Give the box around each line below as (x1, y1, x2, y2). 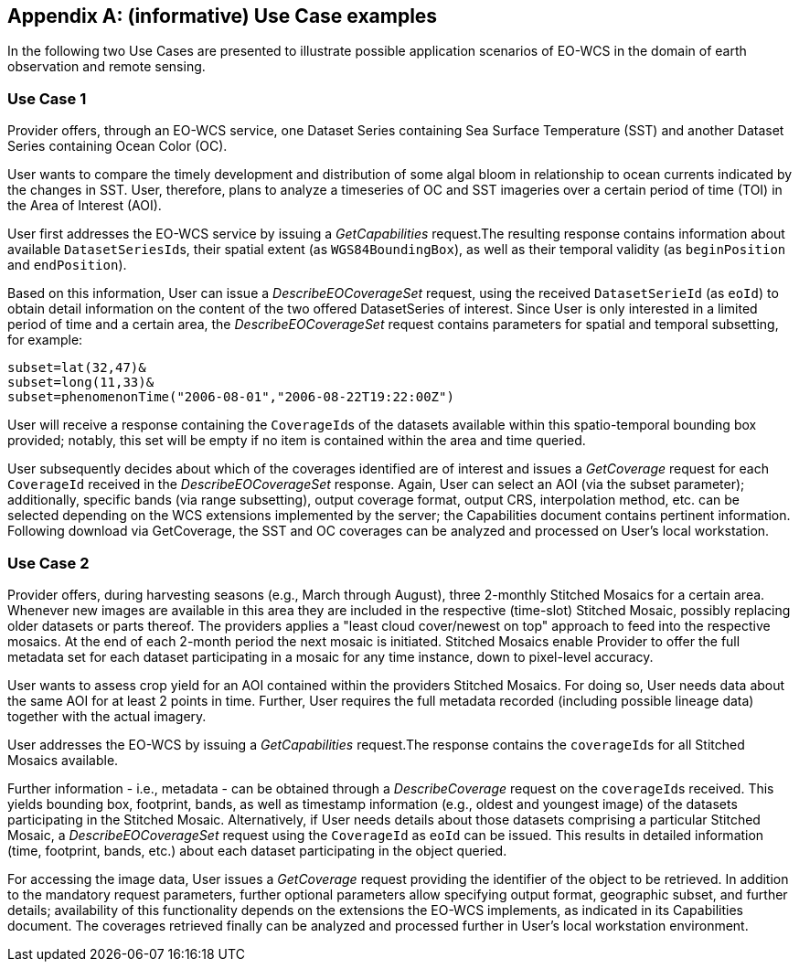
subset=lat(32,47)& (7, 360, 146, 376)
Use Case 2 (7, 553, 90, 572)
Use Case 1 (7, 89, 87, 108)
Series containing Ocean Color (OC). (7, 138, 228, 154)
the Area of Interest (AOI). (7, 197, 162, 214)
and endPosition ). (7, 257, 127, 273)
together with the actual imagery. (7, 708, 207, 724)
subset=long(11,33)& (7, 375, 154, 390)
